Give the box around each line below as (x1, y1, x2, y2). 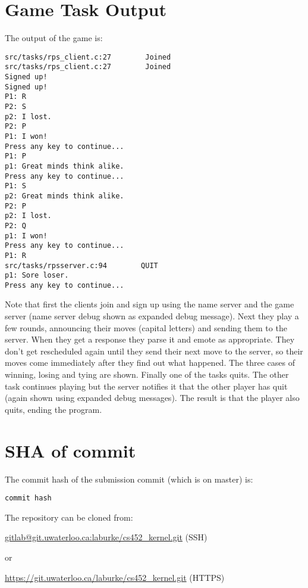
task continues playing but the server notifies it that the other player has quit (5, 379, 288, 392)
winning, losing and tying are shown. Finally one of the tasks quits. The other (5, 368, 289, 381)
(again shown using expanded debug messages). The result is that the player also (5, 391, 300, 404)
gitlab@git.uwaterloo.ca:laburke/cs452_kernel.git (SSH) (5, 531, 208, 543)
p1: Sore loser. (5, 271, 69, 280)
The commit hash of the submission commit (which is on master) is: (5, 472, 253, 485)
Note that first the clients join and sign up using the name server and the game (5, 298, 294, 310)
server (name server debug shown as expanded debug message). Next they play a (5, 310, 299, 322)
